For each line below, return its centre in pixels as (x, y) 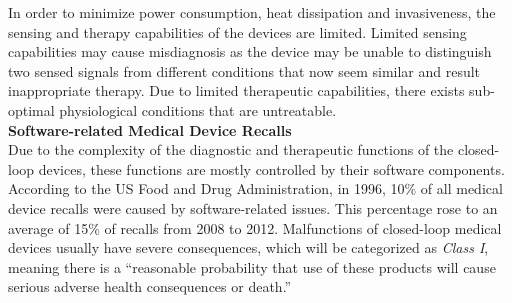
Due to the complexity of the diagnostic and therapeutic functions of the (231, 149)
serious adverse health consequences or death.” (150, 286)
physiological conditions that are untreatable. (198, 109)
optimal (31, 109)
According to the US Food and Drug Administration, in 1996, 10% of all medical (255, 188)
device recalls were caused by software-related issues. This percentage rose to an (253, 207)
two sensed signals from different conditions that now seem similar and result (244, 70)
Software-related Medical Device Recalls (150, 129)
